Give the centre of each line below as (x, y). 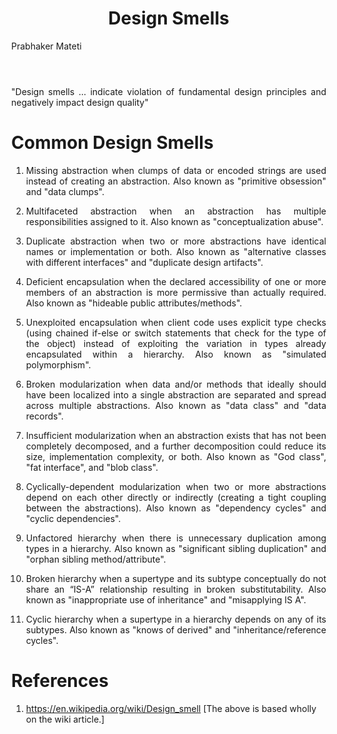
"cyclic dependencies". (73, 518)
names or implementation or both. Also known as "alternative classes (176, 251)
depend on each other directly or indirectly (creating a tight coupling (176, 497)
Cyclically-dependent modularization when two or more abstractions (176, 486)
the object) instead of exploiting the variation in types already (176, 343)
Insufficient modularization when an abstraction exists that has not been (176, 435)
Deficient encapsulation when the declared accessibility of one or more (176, 281)
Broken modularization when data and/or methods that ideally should (176, 384)
